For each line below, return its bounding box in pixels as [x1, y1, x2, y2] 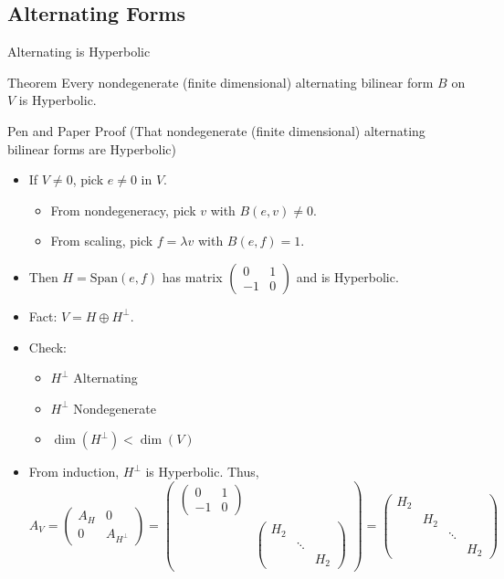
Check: [28, 337, 68, 356]
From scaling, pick [50, 231, 153, 250]
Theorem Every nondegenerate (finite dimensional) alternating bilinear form [7, 72, 434, 91]
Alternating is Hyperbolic [7, 42, 151, 61]
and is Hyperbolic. [296, 267, 399, 286]
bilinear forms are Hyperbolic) [7, 139, 176, 158]
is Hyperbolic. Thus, [145, 462, 259, 481]
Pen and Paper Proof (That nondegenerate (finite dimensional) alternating [7, 121, 425, 140]
